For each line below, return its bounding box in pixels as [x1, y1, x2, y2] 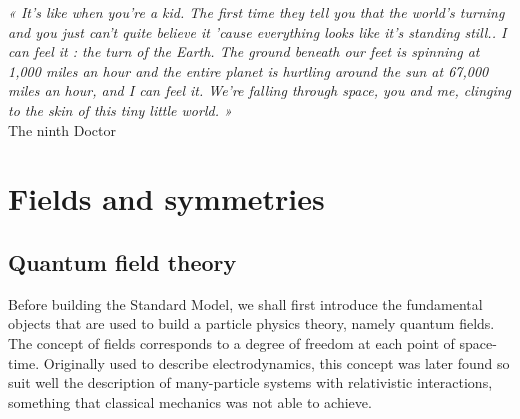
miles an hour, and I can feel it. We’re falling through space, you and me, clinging [8, 80, 512, 101]
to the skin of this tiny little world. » [8, 99, 232, 120]
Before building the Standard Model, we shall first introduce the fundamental [8, 293, 483, 314]
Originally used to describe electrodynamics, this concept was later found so [43, 352, 510, 373]
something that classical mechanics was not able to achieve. [8, 391, 372, 412]
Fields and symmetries [8, 178, 325, 219]
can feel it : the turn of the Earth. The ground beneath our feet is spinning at [8, 41, 480, 62]
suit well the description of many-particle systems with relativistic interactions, [8, 372, 493, 393]
